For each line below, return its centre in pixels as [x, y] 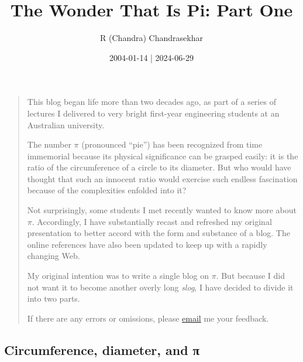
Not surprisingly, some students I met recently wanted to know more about [162, 210]
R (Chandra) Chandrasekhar [151, 38]
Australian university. [66, 124]
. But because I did [250, 276]
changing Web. [54, 256]
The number [49, 144]
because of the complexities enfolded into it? [107, 190]
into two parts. [54, 298]
